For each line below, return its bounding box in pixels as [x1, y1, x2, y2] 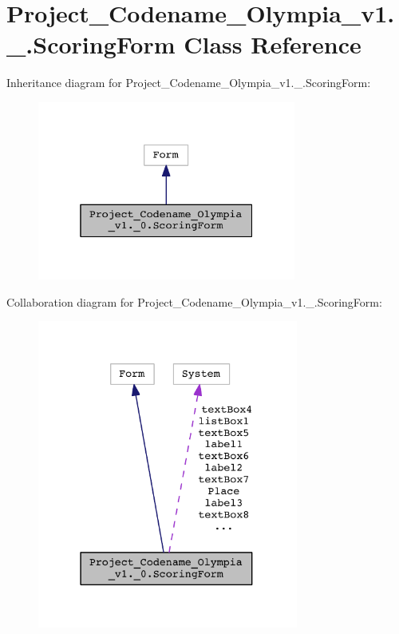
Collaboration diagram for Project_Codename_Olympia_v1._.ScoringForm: [6, 293, 382, 310]
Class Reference [184, 28, 361, 61]
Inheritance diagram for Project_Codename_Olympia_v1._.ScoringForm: [6, 74, 371, 91]
